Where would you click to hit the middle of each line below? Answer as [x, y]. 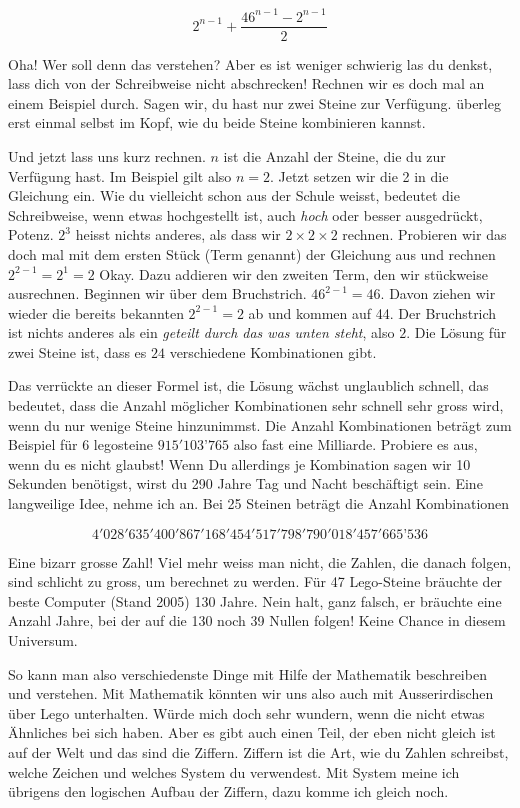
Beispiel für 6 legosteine [81, 444]
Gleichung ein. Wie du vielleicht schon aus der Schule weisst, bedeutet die [234, 195]
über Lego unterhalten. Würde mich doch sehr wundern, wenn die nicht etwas [246, 712]
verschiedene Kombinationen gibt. [273, 351]
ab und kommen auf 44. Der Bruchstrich [372, 312]
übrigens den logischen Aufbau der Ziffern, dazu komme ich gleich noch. [228, 791]
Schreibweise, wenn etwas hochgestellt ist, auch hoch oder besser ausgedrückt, [245, 214]
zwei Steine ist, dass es [77, 351]
